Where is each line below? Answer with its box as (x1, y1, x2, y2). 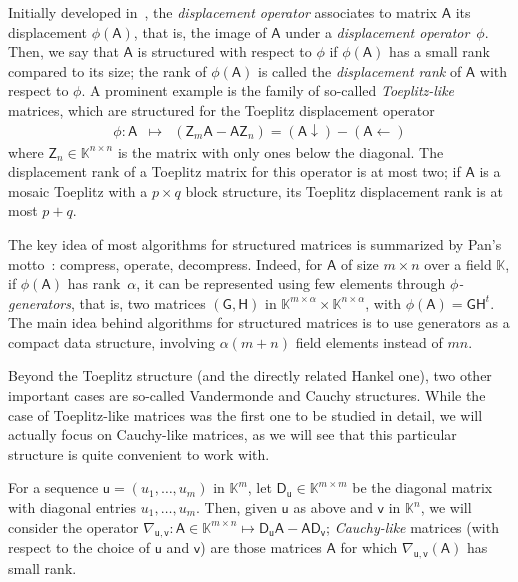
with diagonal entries (8, 497, 137, 518)
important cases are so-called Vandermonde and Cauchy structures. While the (8, 385, 486, 406)
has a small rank (389, 41, 491, 62)
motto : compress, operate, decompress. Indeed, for (8, 253, 323, 274)
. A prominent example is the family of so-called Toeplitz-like (81, 80, 455, 101)
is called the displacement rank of (258, 60, 462, 81)
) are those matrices (200, 537, 322, 558)
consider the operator (8, 516, 139, 537)
